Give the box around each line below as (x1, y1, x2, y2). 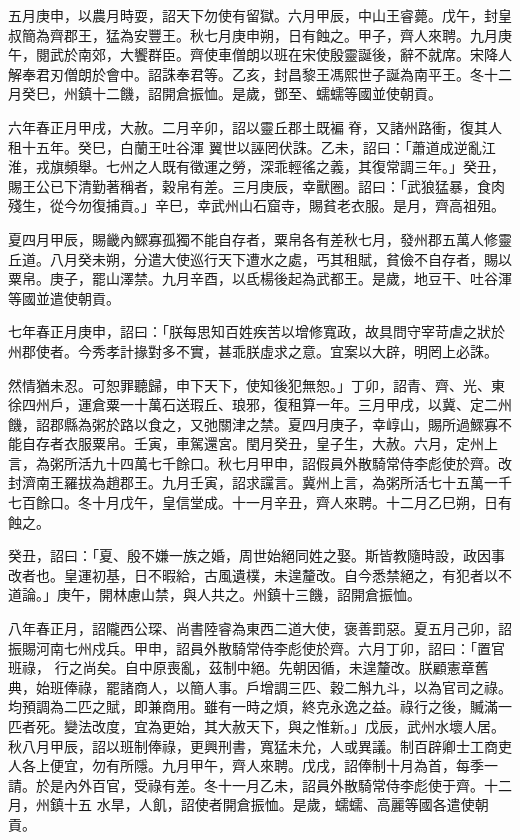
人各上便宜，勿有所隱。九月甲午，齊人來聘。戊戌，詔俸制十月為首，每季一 (8, 755, 498, 776)
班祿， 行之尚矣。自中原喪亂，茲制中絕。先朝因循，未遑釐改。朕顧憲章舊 (8, 657, 489, 678)
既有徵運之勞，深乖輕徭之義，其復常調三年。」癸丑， (161, 156, 505, 177)
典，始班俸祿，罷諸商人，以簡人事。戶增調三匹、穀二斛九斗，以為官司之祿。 (8, 676, 512, 697)
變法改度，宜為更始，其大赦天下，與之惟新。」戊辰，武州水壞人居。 (63, 716, 505, 736)
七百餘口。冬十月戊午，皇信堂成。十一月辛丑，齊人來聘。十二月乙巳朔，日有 (8, 492, 512, 513)
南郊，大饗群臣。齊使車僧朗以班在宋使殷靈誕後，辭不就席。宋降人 (77, 44, 512, 65)
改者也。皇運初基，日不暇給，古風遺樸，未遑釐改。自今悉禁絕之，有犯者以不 (8, 564, 512, 585)
